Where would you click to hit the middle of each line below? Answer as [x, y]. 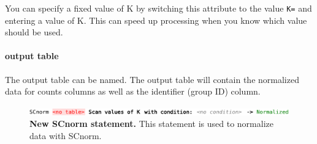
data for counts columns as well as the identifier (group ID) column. [133, 91]
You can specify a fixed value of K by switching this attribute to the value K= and [158, 8]
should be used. [34, 32]
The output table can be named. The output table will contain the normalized [152, 79]
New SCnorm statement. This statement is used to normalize [151, 124]
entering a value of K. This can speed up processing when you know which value [156, 20]
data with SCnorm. [66, 136]
